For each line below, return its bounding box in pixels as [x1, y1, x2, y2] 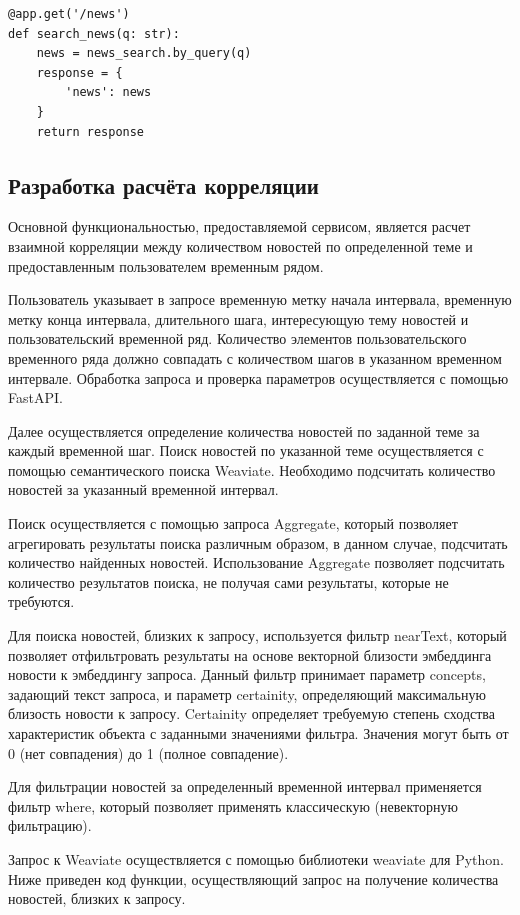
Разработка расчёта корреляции [8, 169, 319, 200]
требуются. [8, 591, 75, 612]
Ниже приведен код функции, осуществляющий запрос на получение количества [8, 868, 499, 889]
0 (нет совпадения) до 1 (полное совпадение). [8, 742, 289, 763]
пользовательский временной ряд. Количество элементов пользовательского [8, 328, 467, 349]
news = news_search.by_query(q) [36, 46, 252, 61]
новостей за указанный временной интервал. [8, 479, 279, 500]
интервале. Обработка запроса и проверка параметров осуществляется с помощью [8, 367, 509, 388]
